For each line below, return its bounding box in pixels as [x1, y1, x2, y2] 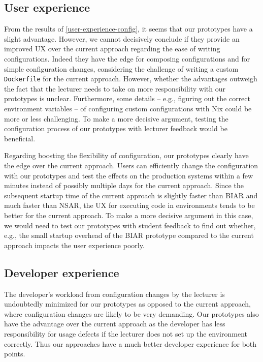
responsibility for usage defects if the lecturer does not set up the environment [4, 328, 247, 339]
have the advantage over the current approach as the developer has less [4, 318, 225, 329]
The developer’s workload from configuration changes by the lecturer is [4, 288, 225, 299]
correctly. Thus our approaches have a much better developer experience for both [4, 338, 257, 349]
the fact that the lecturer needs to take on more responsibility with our [4, 83, 225, 94]
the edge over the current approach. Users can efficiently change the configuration [4, 160, 258, 170]
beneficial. [4, 133, 36, 143]
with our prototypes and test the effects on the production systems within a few [4, 170, 253, 180]
